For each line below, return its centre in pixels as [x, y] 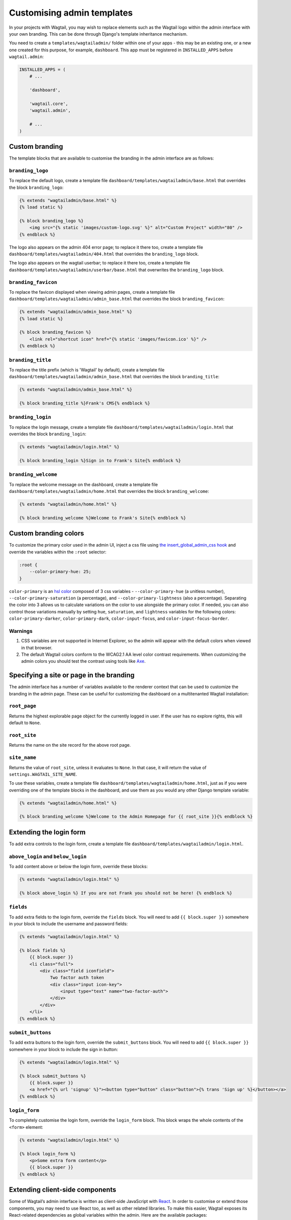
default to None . [25, 723]
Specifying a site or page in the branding [72, 675]
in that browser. [37, 648]
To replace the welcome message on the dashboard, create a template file [83, 484]
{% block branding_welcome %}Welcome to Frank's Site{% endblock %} [103, 518]
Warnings [21, 631]
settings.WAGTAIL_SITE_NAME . [43, 774]
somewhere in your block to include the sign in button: [64, 1049]
